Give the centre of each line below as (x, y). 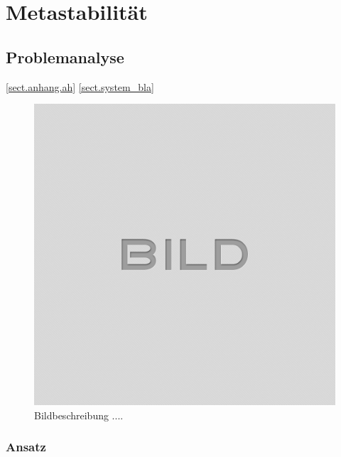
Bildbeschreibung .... (79, 415)
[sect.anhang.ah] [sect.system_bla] (80, 86)
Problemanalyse (65, 57)
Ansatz (26, 447)
